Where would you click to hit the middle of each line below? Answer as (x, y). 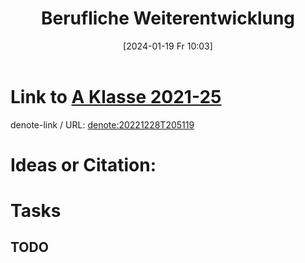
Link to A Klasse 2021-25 (116, 96)
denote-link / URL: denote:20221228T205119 (102, 124)
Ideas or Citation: (83, 164)
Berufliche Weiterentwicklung (168, 18)
